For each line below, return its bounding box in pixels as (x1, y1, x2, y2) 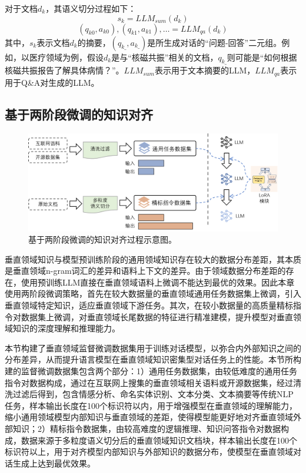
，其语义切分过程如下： (45, 2, 137, 14)
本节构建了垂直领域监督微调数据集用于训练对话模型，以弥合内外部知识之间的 (5, 341, 301, 354)
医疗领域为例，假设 (29, 51, 104, 63)
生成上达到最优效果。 (12, 457, 95, 469)
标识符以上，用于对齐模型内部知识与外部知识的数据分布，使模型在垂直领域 (5, 445, 293, 458)
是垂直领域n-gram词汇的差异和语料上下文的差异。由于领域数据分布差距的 (5, 264, 286, 277)
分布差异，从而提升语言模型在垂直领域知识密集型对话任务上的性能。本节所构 (5, 353, 301, 365)
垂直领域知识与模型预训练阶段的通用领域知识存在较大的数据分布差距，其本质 (5, 253, 301, 265)
